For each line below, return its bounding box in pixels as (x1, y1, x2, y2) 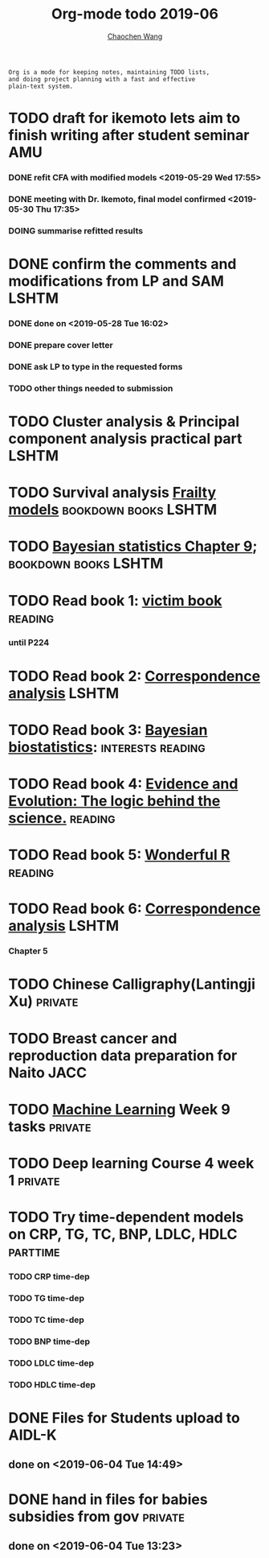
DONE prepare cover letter (8, 339, 114, 350)
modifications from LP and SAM (8, 272, 225, 291)
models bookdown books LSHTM (8, 501, 218, 519)
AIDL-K (8, 1426, 58, 1444)
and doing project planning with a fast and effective (8, 75, 196, 83)
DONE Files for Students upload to (8, 1408, 241, 1427)
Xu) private (8, 992, 79, 1010)
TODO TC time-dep (8, 1314, 84, 1325)
